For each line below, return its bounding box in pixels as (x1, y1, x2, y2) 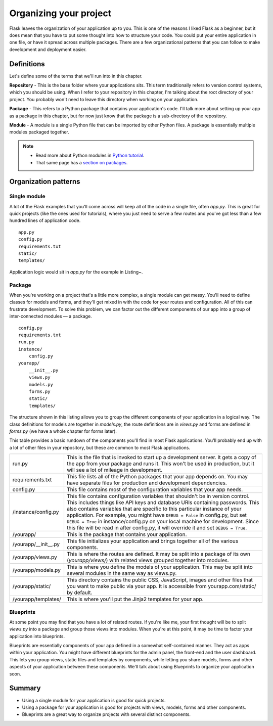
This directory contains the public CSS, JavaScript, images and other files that (66, 576, 253, 583)
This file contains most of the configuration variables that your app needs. (66, 486, 243, 493)
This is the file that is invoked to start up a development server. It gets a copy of (66, 454, 256, 461)
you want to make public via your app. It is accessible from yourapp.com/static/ (66, 583, 256, 590)
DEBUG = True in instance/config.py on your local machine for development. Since (66, 518, 259, 525)
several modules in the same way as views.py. (66, 570, 177, 577)
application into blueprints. (9, 633, 65, 639)
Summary (9, 684, 41, 693)
